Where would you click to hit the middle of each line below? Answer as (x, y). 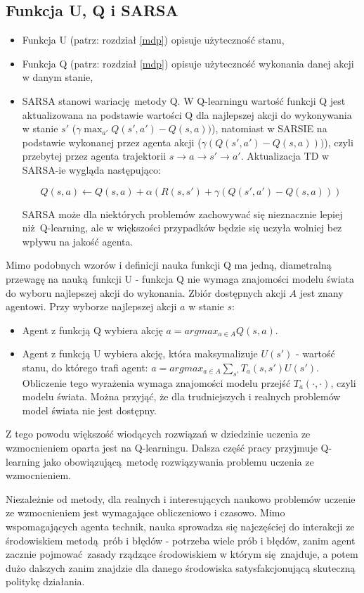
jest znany (321, 292)
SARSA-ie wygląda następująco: (91, 169)
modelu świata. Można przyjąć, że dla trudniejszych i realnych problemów (181, 396)
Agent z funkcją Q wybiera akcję (92, 330)
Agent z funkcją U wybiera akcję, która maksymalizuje (140, 353)
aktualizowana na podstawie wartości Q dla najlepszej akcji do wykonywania (187, 114)
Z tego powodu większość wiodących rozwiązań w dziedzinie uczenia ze (158, 434)
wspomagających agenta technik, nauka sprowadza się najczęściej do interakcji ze (180, 527)
